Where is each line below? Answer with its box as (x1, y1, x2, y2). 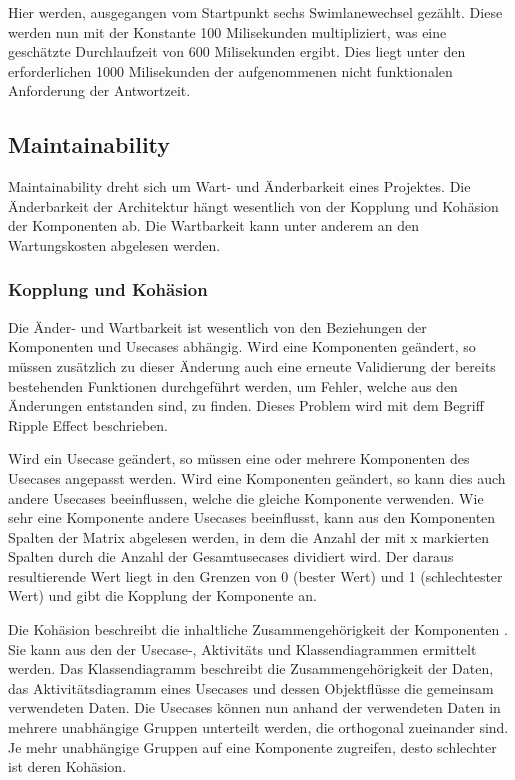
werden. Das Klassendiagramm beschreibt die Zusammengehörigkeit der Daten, (8, 658, 494, 679)
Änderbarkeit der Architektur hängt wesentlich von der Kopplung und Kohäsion (8, 195, 499, 216)
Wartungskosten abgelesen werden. (8, 234, 221, 255)
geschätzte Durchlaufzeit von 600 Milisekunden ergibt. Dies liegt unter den (8, 41, 466, 62)
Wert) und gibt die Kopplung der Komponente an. (8, 585, 317, 606)
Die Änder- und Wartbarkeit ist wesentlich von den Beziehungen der (8, 316, 427, 337)
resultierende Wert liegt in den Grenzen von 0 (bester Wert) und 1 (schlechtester (8, 565, 503, 586)
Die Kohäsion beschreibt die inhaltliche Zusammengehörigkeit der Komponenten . (8, 619, 508, 640)
